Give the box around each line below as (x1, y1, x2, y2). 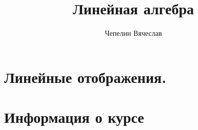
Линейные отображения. (4, 66, 167, 87)
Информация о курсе (4, 106, 144, 127)
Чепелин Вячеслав (105, 28, 162, 38)
